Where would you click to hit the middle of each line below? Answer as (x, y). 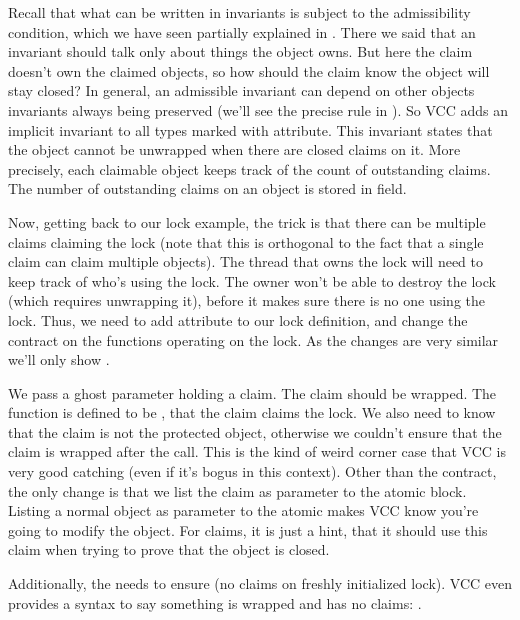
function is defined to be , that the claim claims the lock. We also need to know (252, 412)
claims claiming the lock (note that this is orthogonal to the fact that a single (246, 241)
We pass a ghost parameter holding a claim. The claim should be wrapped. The (252, 392)
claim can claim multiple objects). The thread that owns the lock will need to (245, 261)
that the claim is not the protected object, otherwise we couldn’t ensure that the (255, 431)
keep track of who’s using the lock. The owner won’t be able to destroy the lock (252, 280)
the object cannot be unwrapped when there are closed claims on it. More (234, 149)
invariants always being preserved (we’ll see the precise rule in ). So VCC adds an (258, 109)
